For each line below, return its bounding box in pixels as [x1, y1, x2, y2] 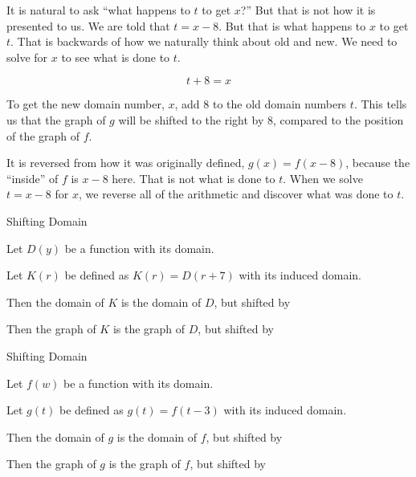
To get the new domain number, [6, 96, 165, 112]
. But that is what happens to [218, 17, 366, 34]
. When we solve [283, 169, 363, 186]
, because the [345, 154, 410, 171]
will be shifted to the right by [118, 111, 264, 128]
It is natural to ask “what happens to [6, 2, 190, 18]
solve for [6, 48, 48, 65]
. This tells [353, 96, 407, 112]
